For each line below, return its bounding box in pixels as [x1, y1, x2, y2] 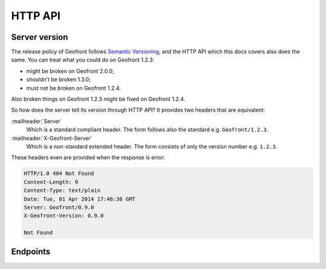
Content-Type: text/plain [24, 187, 101, 194]
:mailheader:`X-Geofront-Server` [11, 134, 93, 142]
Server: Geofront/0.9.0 [24, 204, 95, 210]
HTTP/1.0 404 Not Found [24, 170, 95, 177]
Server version [11, 32, 69, 42]
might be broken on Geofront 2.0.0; [26, 67, 114, 75]
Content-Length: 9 [24, 179, 78, 185]
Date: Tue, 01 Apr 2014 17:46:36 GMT [24, 195, 136, 202]
